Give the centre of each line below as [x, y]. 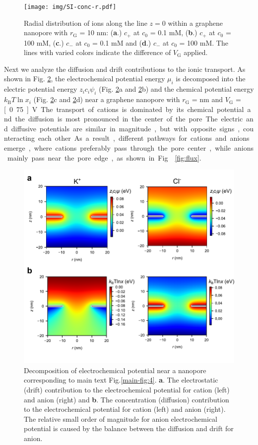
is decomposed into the [211, 79]
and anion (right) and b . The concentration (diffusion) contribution [127, 399]
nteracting [19, 138]
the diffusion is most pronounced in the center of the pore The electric [129, 119]
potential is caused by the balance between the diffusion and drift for [129, 428]
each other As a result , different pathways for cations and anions [144, 138]
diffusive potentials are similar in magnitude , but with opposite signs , [126, 128]
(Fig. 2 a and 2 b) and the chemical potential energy [176, 89]
